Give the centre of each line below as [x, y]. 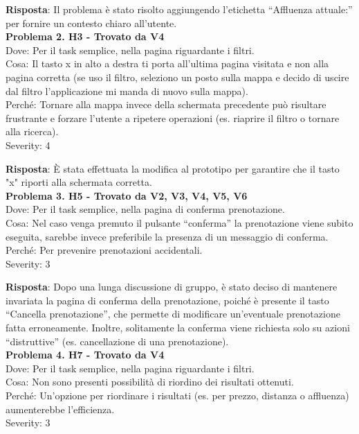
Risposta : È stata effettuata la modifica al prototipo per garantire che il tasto [173, 168]
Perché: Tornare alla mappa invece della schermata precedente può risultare [166, 104]
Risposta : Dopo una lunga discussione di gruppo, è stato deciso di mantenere [172, 287]
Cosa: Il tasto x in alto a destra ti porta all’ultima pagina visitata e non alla [167, 63]
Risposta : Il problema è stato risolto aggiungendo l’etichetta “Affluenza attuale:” [179, 9]
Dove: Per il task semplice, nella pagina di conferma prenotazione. [145, 209]
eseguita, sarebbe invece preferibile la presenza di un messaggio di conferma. [167, 236]
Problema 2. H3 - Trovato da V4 [85, 36]
